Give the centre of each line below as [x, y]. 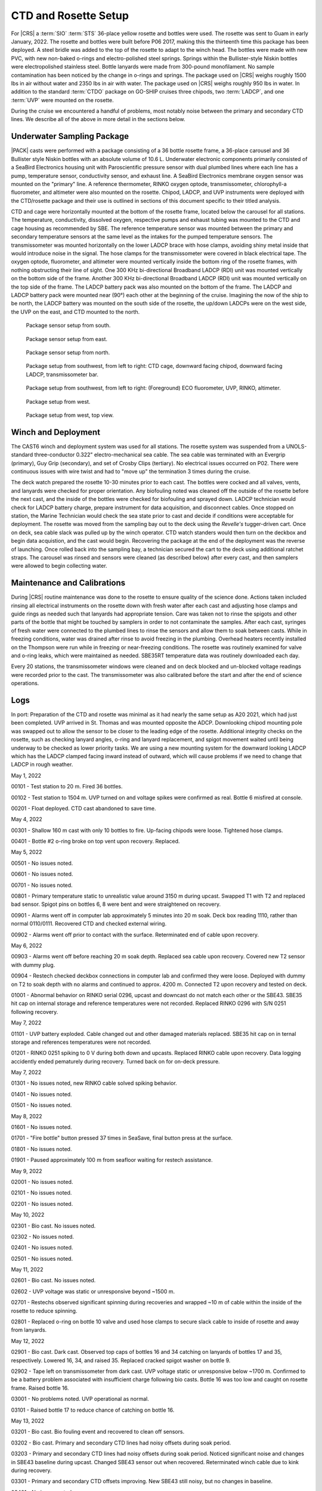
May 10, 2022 [28, 1215]
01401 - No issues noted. [42, 1094]
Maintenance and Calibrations [68, 583]
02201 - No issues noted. [42, 1204]
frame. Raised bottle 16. [40, 1388]
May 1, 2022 [26, 775]
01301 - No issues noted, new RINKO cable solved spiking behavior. [94, 1083]
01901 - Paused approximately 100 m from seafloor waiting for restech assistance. [112, 1160]
